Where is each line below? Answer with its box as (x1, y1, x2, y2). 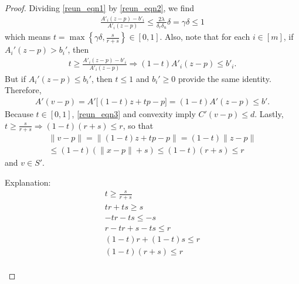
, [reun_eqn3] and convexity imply (72, 107, 196, 119)
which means (5, 30, 51, 43)
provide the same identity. (178, 72, 271, 84)
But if (5, 72, 26, 84)
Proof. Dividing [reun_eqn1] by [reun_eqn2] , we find (5, 2, 195, 13)
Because (5, 107, 33, 119)
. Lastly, (254, 107, 284, 119)
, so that (123, 119, 154, 131)
